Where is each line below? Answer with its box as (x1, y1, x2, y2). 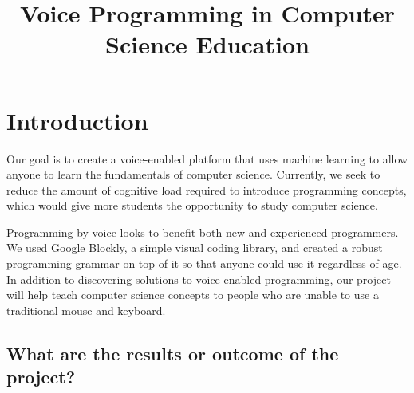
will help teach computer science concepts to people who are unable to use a (6, 286, 379, 303)
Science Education (105, 28, 310, 61)
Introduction (6, 104, 148, 136)
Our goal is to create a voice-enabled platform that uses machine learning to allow (6, 150, 408, 167)
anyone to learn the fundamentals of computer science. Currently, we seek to (6, 166, 380, 183)
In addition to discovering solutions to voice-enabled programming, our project (6, 270, 391, 287)
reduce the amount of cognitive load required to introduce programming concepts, (6, 181, 407, 198)
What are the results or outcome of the (6, 340, 339, 365)
